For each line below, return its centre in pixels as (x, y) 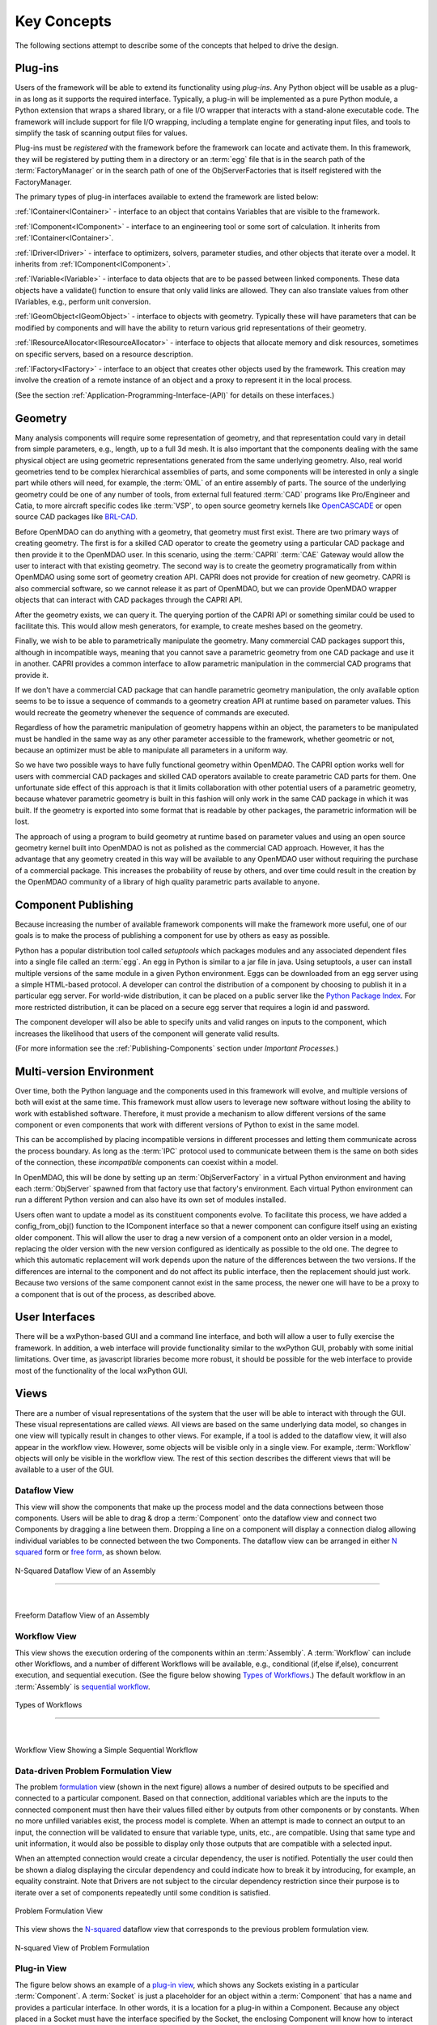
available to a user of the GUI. (64, 1469)
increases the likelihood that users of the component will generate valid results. (147, 1034)
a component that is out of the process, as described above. (115, 1294)
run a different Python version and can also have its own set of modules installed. (151, 1200)
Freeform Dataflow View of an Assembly (82, 1615)
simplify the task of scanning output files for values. (101, 133)
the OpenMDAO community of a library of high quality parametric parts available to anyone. (167, 882)
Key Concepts (64, 21)
